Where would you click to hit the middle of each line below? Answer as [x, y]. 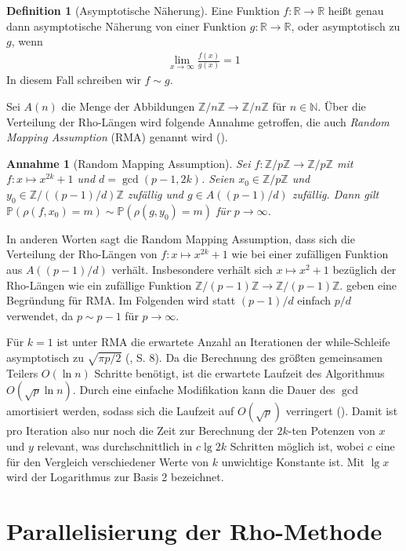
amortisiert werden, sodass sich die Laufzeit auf [120, 411]
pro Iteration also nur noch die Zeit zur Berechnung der [140, 431]
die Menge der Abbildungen [128, 106]
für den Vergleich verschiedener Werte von [108, 461]
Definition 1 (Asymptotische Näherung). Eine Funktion [143, 10]
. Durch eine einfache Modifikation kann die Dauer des [204, 390]
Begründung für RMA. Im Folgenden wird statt [121, 300]
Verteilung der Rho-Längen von [82, 254]
